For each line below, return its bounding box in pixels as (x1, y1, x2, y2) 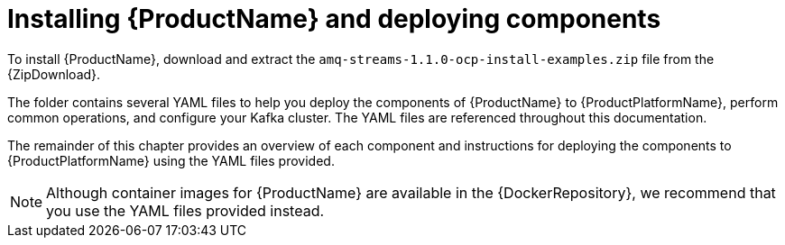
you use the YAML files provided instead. (46, 201, 325, 220)
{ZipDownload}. (7, 66, 101, 82)
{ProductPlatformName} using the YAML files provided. (7, 152, 335, 168)
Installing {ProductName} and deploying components (7, 4, 661, 34)
